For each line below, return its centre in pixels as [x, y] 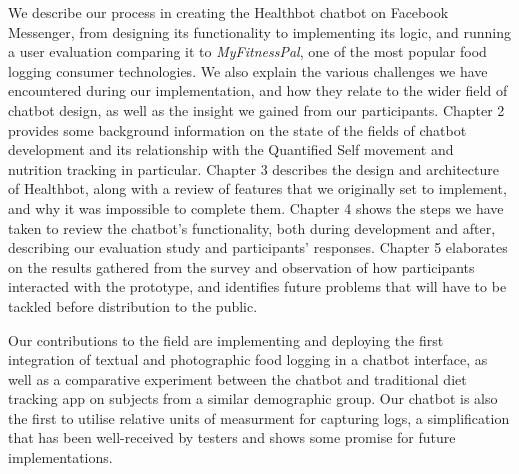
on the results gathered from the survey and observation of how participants [241, 266]
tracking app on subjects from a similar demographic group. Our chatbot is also [253, 398]
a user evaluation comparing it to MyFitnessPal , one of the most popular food [247, 51]
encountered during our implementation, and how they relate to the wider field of [258, 90]
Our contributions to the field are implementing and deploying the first [226, 339]
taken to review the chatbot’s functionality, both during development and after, [252, 227]
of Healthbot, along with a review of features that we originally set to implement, [257, 188]
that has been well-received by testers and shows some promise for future [232, 437]
